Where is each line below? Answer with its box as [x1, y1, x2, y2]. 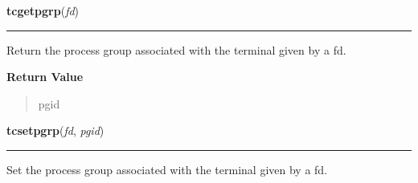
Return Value [6, 68, 84, 85]
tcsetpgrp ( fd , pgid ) [6, 122, 104, 139]
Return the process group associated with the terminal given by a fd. [6, 41, 346, 58]
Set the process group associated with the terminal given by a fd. [6, 161, 328, 177]
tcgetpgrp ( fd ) [6, 2, 80, 18]
